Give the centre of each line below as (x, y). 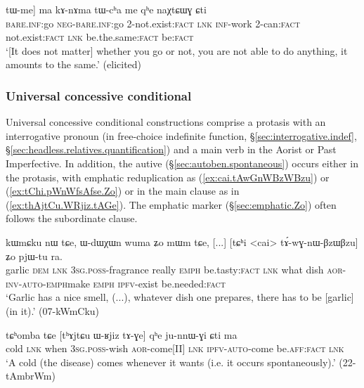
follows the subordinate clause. (72, 218)
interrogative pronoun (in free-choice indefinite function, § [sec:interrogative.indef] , (181, 135)
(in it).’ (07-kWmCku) (53, 310)
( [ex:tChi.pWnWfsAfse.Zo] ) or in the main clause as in (123, 191)
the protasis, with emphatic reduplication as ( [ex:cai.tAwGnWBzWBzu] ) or (168, 177)
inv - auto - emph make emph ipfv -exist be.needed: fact (116, 283)
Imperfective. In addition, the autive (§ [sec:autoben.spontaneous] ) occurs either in (182, 163)
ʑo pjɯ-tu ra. (34, 256)
